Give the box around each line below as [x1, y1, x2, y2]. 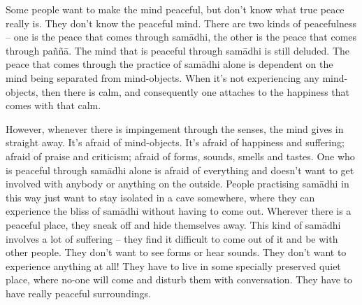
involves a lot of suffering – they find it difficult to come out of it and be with [6, 231, 338, 246]
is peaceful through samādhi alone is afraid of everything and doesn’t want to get [6, 162, 354, 177]
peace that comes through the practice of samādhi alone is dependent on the [6, 57, 333, 71]
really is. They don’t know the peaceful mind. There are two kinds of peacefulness [6, 15, 357, 30]
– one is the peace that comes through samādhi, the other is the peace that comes [6, 29, 357, 44]
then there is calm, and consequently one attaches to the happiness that [41, 84, 350, 99]
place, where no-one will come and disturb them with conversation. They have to [6, 272, 353, 287]
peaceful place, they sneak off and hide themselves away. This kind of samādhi [6, 217, 341, 232]
